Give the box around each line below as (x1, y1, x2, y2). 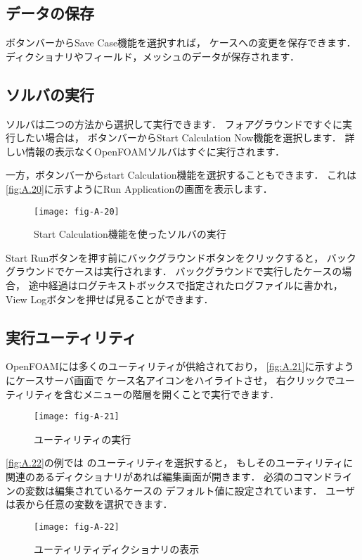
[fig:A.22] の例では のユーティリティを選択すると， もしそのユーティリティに (6, 455, 354, 470)
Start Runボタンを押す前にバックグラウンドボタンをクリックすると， (6, 250, 324, 265)
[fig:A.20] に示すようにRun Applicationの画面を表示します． (6, 181, 273, 196)
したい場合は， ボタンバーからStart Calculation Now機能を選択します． (15, 130, 342, 145)
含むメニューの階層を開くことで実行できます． (63, 386, 280, 401)
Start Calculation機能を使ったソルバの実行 (34, 227, 226, 241)
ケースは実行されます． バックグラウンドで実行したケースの (64, 264, 342, 279)
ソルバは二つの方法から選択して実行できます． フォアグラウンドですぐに (6, 116, 342, 131)
